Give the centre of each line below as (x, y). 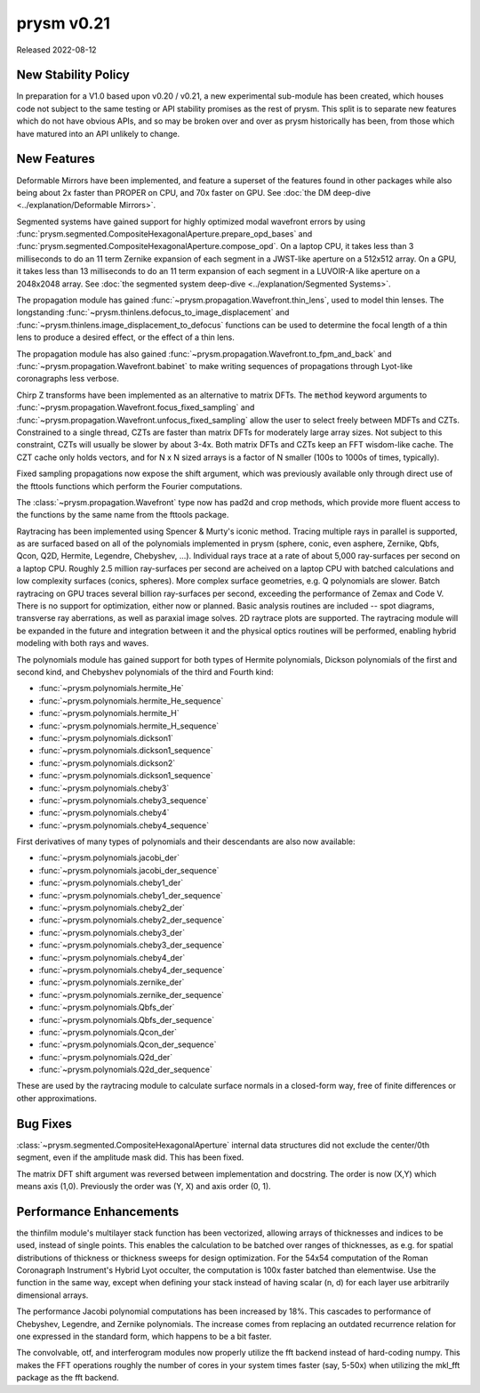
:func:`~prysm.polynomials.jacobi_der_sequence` (129, 870)
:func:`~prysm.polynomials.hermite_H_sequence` (129, 726)
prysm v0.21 (64, 23)
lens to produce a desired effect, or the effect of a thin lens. (126, 337)
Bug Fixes (44, 1124)
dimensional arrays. (52, 1295)
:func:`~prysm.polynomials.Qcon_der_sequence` (128, 1044)
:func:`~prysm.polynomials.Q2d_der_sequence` (125, 1070)
